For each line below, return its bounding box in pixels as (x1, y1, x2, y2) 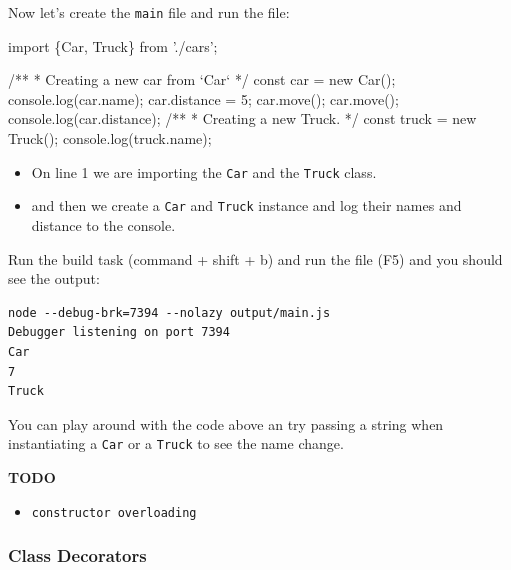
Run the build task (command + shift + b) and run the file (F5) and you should (8, 248, 503, 269)
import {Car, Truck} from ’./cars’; (8, 35, 218, 56)
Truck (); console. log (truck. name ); (8, 128, 212, 149)
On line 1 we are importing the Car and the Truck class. (31, 161, 377, 182)
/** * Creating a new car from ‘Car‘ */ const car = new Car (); (8, 69, 396, 90)
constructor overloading (31, 505, 197, 520)
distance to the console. (31, 214, 176, 235)
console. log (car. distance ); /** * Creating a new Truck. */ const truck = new (8, 108, 477, 129)
